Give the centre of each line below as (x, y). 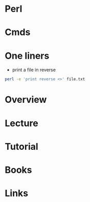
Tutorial (22, 147)
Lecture (22, 123)
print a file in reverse (34, 70)
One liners (27, 55)
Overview (26, 100)
